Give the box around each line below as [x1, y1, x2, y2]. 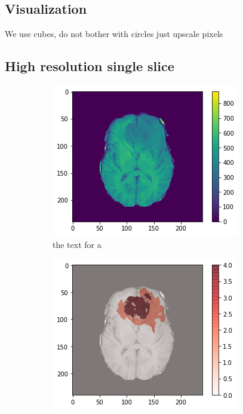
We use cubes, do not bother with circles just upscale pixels [5, 27, 223, 40]
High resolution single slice [5, 57, 174, 75]
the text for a [53, 238, 101, 250]
